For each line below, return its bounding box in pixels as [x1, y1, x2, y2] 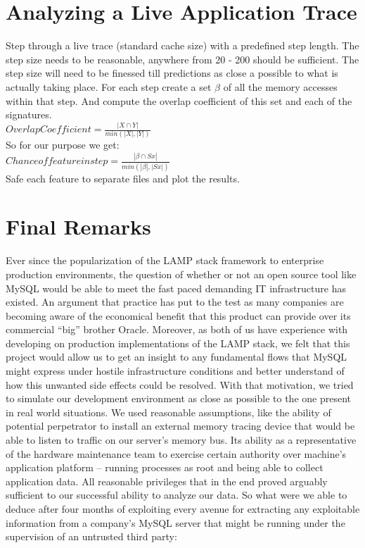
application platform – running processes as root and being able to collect [6, 460, 324, 475]
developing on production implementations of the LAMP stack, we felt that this [6, 335, 350, 350]
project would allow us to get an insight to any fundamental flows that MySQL [6, 349, 347, 364]
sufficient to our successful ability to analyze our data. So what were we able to [6, 487, 347, 502]
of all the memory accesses [223, 79, 338, 94]
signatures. [6, 107, 52, 122]
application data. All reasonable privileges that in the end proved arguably [6, 473, 328, 488]
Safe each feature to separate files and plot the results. [6, 170, 240, 185]
